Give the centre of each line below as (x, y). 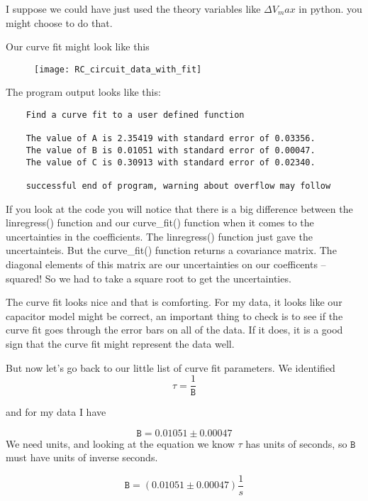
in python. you (330, 9)
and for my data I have (56, 412)
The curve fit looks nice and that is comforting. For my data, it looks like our (174, 302)
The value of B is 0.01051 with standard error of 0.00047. (171, 150)
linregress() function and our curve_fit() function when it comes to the (160, 222)
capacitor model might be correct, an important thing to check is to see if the (174, 315)
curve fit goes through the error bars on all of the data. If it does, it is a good (174, 330)
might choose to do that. (59, 22)
